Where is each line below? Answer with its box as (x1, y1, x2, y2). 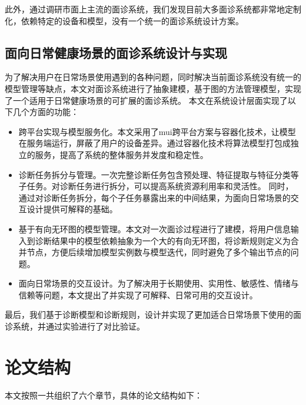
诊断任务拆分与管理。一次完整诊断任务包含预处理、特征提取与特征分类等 (18, 168, 299, 180)
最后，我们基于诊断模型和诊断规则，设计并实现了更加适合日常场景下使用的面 (5, 308, 301, 321)
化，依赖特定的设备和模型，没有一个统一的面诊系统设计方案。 (5, 14, 244, 27)
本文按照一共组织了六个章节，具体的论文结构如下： (5, 388, 202, 401)
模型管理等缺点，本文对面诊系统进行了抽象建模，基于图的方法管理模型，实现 (5, 82, 301, 94)
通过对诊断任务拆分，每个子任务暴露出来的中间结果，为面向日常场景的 (18, 191, 291, 203)
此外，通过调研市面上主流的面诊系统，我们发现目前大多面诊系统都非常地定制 (5, 3, 301, 15)
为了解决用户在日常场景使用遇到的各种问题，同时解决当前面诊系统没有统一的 (5, 71, 301, 83)
